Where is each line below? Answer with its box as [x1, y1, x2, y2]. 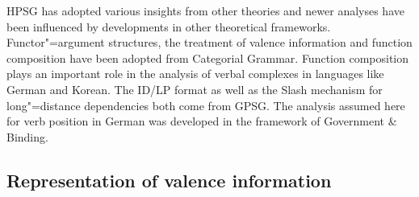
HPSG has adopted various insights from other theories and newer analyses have [6, 2, 404, 18]
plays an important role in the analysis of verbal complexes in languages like [6, 65, 384, 82]
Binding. [6, 128, 48, 145]
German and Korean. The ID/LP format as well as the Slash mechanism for [6, 80, 383, 97]
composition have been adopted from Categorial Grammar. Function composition [6, 49, 409, 66]
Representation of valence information [6, 167, 332, 192]
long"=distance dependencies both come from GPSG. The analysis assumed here [6, 96, 405, 113]
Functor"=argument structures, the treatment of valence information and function [6, 34, 413, 51]
